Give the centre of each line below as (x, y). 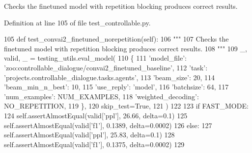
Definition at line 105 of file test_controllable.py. (77, 22)
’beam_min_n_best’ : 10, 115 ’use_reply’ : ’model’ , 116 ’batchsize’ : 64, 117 (116, 87)
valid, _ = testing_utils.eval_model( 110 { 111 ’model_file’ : (95, 58)
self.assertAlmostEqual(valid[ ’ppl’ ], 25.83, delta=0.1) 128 (89, 135)
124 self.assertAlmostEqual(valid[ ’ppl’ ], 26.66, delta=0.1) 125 (96, 115)
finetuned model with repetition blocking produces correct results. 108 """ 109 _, (126, 48)
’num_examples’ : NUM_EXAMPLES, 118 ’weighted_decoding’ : (101, 96)
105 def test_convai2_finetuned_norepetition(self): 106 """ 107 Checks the (116, 39)
